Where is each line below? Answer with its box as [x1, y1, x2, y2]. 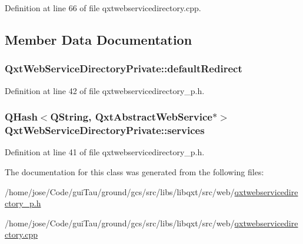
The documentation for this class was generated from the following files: [5, 165, 264, 178]
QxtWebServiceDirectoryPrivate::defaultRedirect [5, 61, 242, 76]
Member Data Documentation [5, 30, 192, 48]
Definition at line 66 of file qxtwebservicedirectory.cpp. [5, 2, 201, 14]
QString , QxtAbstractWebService [50, 109, 212, 124]
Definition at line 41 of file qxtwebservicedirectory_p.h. [5, 146, 205, 158]
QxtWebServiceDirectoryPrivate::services [5, 123, 205, 138]
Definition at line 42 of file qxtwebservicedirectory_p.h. [5, 84, 205, 96]
